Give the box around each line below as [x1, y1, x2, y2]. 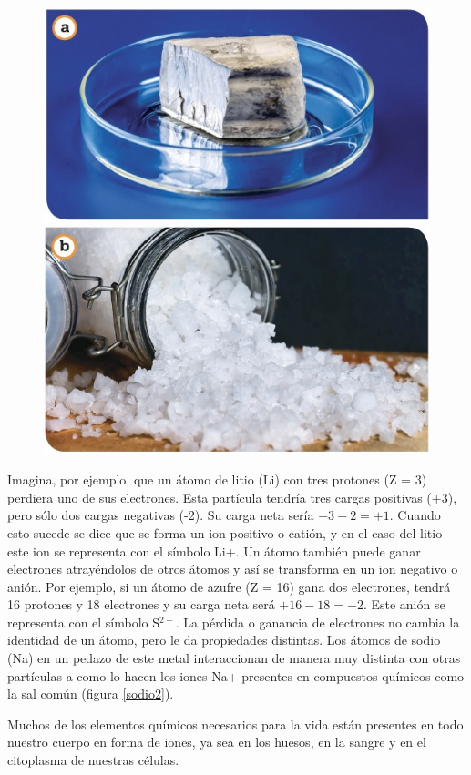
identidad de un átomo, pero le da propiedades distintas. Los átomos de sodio [7, 630, 441, 649]
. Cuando [389, 505, 441, 525]
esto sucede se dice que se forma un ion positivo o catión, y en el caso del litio [7, 523, 443, 542]
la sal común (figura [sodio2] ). [7, 684, 174, 703]
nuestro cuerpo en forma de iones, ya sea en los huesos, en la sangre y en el [7, 732, 426, 751]
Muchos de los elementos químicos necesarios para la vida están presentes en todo [7, 714, 464, 733]
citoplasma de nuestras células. [7, 750, 179, 770]
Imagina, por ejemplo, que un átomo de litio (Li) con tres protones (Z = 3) [7, 470, 427, 489]
